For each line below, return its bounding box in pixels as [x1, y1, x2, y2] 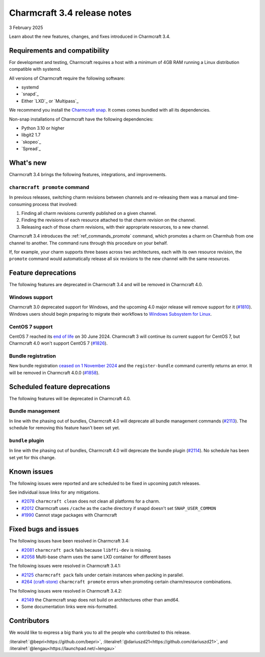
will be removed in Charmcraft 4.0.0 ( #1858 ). [9, 369, 100, 376]
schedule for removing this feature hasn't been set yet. [9, 425, 120, 431]
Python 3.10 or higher [21, 125, 65, 131]
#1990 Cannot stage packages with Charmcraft [21, 512, 117, 518]
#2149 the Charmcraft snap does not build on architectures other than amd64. [21, 597, 180, 602]
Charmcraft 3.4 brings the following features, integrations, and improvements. [9, 172, 167, 178]
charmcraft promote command [9, 183, 89, 190]
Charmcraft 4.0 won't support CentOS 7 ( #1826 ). [9, 340, 108, 346]
